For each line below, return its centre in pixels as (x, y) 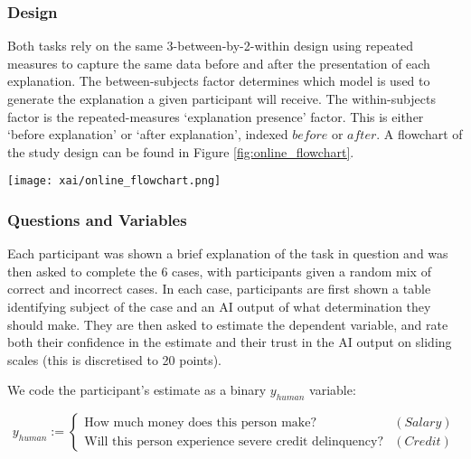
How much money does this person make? (201, 422)
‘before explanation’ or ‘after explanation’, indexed (148, 134)
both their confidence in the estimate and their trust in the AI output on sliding (230, 342)
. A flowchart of (419, 134)
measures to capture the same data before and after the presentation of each (219, 63)
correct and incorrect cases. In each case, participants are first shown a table (219, 289)
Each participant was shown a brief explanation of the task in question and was (228, 253)
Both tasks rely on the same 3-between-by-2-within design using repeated (211, 46)
